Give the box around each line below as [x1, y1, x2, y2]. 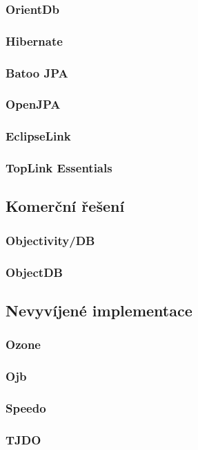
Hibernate [6, 32, 63, 49]
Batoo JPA [6, 64, 68, 81]
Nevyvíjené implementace [6, 299, 192, 321]
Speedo [6, 399, 46, 416]
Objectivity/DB [6, 231, 95, 249]
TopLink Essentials [6, 159, 112, 177]
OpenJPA [6, 96, 61, 113]
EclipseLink [6, 127, 71, 145]
